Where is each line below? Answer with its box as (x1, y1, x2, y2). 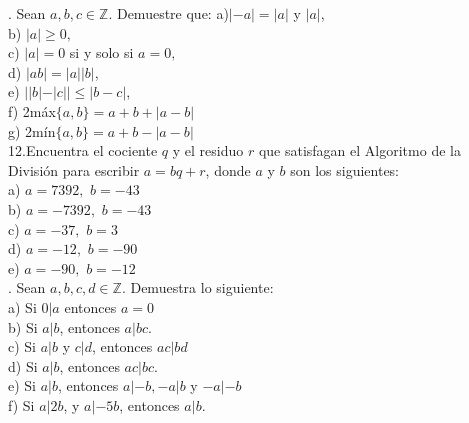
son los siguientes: (290, 159, 400, 180)
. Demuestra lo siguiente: (121, 277, 274, 298)
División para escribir (8, 159, 140, 180)
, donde (205, 159, 251, 180)
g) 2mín (8, 120, 56, 141)
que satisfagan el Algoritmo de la (258, 140, 461, 161)
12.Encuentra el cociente (8, 140, 158, 161)
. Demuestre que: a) (108, 3, 229, 23)
